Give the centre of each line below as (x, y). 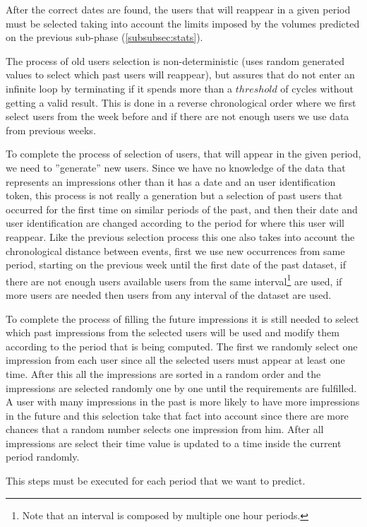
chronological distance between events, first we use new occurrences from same (175, 250)
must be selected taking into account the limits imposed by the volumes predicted (183, 23)
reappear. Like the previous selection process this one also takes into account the (180, 236)
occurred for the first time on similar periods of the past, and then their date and (182, 209)
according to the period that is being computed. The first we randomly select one (182, 346)
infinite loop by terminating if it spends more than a (119, 88)
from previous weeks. (51, 130)
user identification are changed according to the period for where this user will (175, 223)
